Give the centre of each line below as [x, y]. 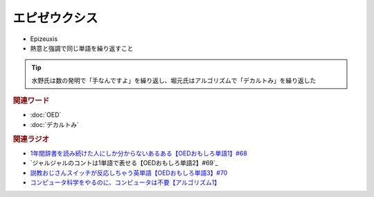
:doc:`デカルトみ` [55, 124]
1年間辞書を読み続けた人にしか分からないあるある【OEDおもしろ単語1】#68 [139, 153]
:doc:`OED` [46, 115]
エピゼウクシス [55, 18]
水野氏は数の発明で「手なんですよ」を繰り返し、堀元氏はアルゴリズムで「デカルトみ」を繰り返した [174, 80]
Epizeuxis [44, 39]
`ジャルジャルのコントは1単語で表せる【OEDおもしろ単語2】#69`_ [124, 163]
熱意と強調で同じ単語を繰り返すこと [82, 48]
